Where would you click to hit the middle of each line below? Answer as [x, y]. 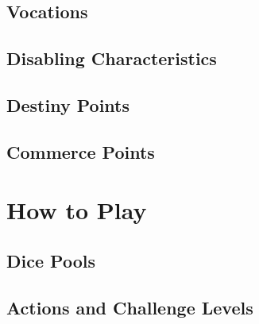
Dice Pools [51, 260]
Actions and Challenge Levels [130, 307]
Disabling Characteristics [112, 58]
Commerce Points [81, 151]
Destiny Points [68, 104]
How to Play [77, 210]
